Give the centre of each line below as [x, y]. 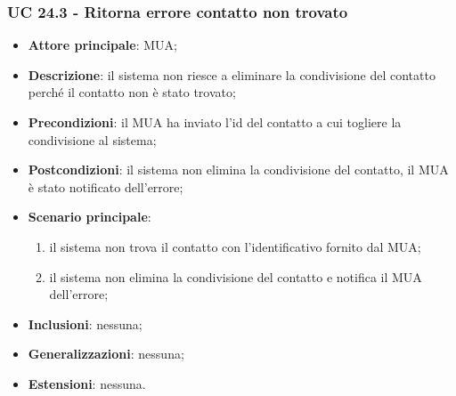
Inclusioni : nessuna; [85, 323]
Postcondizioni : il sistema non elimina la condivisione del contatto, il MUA [238, 170]
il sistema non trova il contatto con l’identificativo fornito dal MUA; [235, 246]
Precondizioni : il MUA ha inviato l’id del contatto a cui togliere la [215, 122]
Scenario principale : [90, 217]
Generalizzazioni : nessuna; [106, 354]
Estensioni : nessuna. [87, 383]
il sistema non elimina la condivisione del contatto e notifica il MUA [236, 276]
